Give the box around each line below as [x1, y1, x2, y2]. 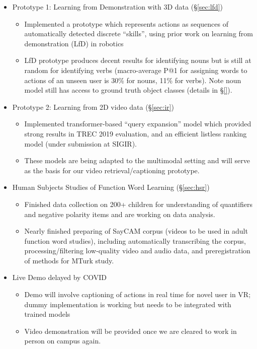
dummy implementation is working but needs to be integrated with [24, 299, 231, 309]
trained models [24, 309, 70, 319]
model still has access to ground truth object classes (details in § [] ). [24, 85, 232, 95]
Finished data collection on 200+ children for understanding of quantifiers [24, 198, 252, 209]
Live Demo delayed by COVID [12, 272, 107, 283]
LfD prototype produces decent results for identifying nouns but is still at [24, 55, 251, 65]
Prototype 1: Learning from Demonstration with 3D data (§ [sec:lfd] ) [12, 2, 223, 12]
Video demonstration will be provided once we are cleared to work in [24, 325, 237, 336]
